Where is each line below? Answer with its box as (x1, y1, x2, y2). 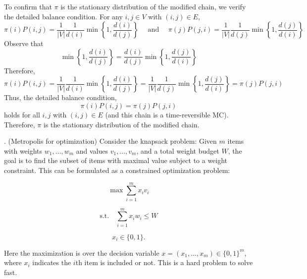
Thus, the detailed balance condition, (4, 92, 117, 103)
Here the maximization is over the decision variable (4, 247, 159, 258)
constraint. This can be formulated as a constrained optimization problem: (4, 165, 230, 175)
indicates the (32, 257, 71, 268)
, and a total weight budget (136, 145, 219, 156)
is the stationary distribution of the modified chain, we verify (60, 1, 246, 11)
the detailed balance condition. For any (4, 11, 123, 21)
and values (76, 145, 108, 156)
